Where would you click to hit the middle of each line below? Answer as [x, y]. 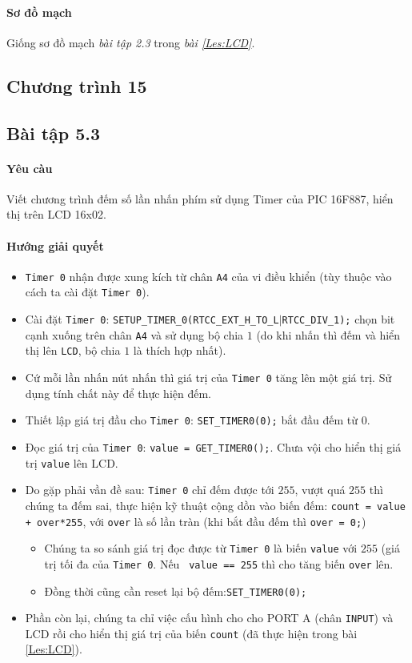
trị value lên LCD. [72, 462]
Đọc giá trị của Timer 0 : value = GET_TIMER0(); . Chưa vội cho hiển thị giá [213, 446]
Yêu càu [30, 168]
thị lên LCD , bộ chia [73, 350]
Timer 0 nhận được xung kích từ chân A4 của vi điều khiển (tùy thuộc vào [208, 276]
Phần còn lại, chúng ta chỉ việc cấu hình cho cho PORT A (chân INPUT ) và [209, 618]
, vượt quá [320, 490]
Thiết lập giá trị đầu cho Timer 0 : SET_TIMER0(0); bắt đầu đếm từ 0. [198, 420]
